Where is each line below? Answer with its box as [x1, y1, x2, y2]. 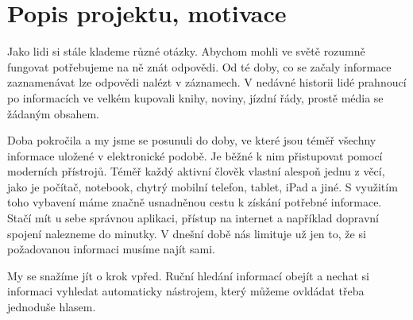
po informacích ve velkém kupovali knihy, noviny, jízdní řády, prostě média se [7, 89, 384, 106]
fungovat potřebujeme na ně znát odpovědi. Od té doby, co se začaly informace [7, 58, 392, 75]
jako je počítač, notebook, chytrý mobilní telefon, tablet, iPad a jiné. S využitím [7, 178, 398, 195]
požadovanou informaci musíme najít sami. [7, 241, 215, 257]
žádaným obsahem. [7, 105, 99, 121]
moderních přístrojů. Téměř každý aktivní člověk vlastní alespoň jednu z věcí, [7, 163, 385, 179]
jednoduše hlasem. [7, 299, 96, 315]
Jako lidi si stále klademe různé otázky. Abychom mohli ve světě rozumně [7, 43, 365, 60]
